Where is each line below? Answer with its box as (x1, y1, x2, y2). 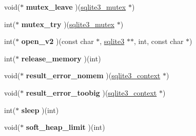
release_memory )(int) (21, 53, 101, 63)
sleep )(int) (21, 104, 59, 115)
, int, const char (133, 36, 184, 47)
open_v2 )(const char (21, 36, 94, 47)
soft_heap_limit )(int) (26, 122, 105, 132)
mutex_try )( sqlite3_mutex (21, 18, 114, 29)
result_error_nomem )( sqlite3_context (26, 70, 161, 81)
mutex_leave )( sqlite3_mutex (26, 2, 126, 12)
